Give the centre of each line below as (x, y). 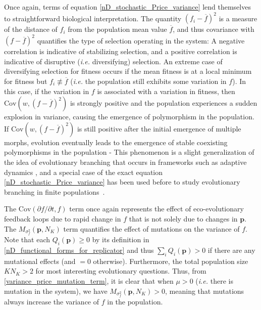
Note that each (27, 239)
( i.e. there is (214, 281)
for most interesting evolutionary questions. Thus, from (121, 271)
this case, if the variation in (47, 91)
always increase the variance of (52, 302)
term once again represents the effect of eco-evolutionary (156, 209)
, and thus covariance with (214, 29)
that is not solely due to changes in (183, 218)
